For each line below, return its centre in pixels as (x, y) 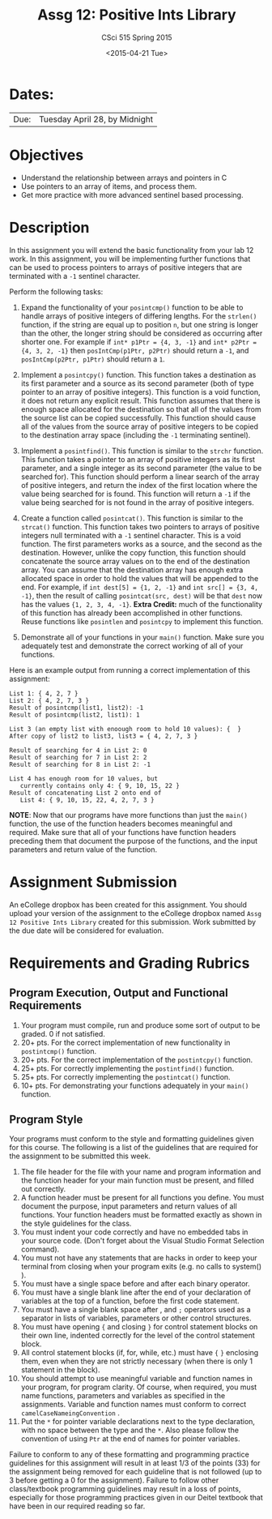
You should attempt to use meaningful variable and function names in (137, 1379)
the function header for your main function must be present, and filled (137, 1180)
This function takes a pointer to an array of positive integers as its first (138, 459)
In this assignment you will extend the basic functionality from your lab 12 (132, 250)
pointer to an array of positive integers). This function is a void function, (140, 392)
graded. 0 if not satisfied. (63, 1033)
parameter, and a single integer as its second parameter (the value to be (141, 468)
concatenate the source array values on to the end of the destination (135, 561)
